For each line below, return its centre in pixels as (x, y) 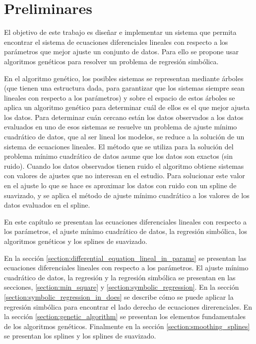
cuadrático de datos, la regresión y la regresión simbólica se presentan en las (120, 277)
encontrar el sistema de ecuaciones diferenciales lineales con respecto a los (116, 42)
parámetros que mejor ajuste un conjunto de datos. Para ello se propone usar (121, 52)
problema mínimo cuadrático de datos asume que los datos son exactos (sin (119, 156)
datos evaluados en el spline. (47, 205)
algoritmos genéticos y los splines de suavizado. (76, 241)
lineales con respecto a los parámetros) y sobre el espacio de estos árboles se (120, 97)
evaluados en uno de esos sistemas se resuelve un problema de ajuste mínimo (121, 127)
